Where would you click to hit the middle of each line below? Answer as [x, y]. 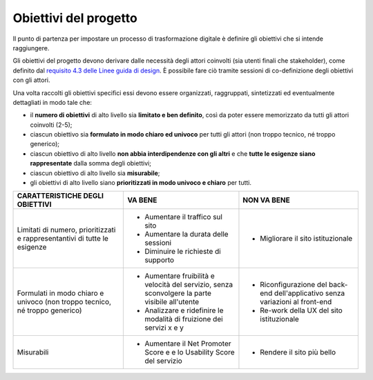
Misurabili [33, 352]
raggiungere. [31, 48]
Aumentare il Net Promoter [188, 343]
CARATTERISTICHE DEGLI [60, 196]
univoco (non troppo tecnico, [64, 302]
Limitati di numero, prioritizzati [66, 230]
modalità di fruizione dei [184, 319]
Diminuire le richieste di [183, 252]
